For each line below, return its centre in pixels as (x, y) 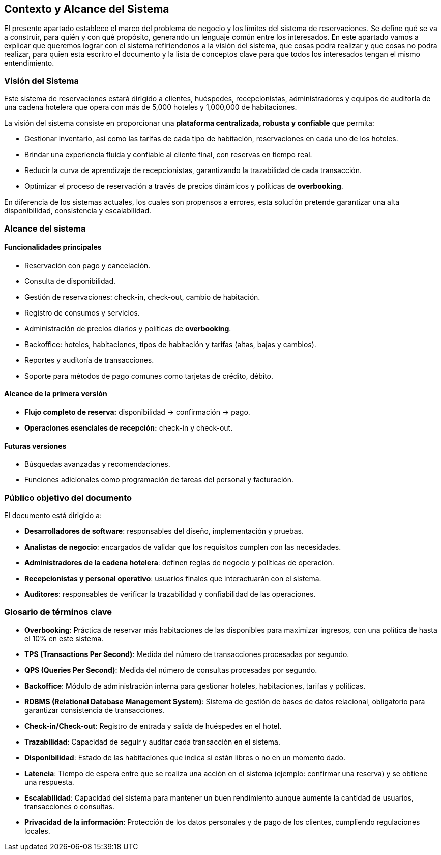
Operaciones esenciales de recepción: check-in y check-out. (129, 427)
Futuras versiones (35, 446)
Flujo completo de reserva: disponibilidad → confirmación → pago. (137, 412)
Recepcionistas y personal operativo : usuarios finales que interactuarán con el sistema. (173, 578)
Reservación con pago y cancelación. (87, 265)
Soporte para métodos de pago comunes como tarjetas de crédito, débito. (149, 376)
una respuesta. (49, 782)
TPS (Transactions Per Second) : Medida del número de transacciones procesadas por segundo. (187, 654)
